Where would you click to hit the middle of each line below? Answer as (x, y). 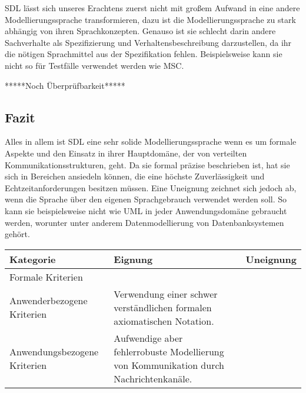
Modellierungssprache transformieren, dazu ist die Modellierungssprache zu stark (150, 19)
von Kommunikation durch (169, 365)
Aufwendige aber (148, 338)
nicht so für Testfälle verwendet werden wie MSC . (94, 65)
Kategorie (33, 259)
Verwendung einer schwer (166, 294)
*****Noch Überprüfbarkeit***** (65, 85)
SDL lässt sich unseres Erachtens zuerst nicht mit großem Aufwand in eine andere (152, 8)
